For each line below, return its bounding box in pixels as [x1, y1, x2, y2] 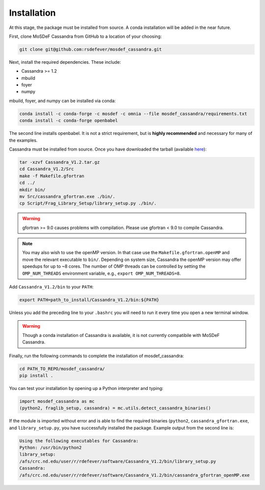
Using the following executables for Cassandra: [19, 438, 139, 443]
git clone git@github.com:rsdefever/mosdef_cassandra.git [19, 47, 162, 52]
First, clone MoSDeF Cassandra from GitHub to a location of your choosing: [9, 33, 162, 39]
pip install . [19, 373, 53, 378]
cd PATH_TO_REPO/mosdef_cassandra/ [19, 366, 105, 371]
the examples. [9, 137, 38, 143]
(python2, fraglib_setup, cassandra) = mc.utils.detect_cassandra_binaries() [19, 405, 211, 411]
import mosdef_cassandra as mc [19, 398, 95, 404]
